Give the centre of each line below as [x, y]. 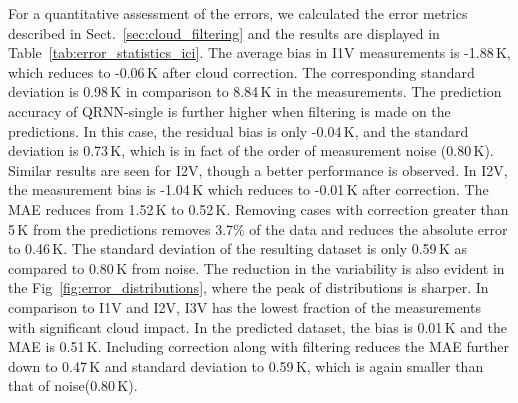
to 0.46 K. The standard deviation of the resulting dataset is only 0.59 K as [237, 248]
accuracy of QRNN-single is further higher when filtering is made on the [229, 110]
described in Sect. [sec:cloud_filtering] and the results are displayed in [224, 32]
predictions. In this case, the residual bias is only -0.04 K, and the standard [238, 130]
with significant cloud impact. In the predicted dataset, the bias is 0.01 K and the [257, 326]
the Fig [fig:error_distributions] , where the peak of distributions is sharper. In [248, 287]
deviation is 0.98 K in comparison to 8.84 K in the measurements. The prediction [255, 91]
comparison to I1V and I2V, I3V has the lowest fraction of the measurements [244, 306]
